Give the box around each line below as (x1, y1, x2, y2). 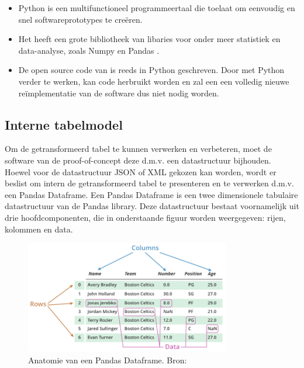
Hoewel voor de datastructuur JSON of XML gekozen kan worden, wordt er (5, 165, 277, 178)
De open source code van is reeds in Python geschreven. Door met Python (18, 64, 285, 76)
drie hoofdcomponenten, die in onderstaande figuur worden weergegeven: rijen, (5, 211, 286, 223)
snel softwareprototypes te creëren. (18, 13, 143, 25)
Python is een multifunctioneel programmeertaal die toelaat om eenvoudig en (18, 2, 295, 13)
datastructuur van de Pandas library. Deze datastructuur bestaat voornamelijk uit (5, 200, 299, 212)
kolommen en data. (5, 223, 73, 235)
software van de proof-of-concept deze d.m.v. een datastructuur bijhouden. (5, 154, 271, 166)
